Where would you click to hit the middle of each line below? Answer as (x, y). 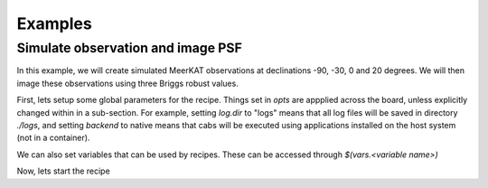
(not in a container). (53, 138)
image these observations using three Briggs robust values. (127, 83)
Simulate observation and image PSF (130, 48)
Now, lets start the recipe (63, 171)
